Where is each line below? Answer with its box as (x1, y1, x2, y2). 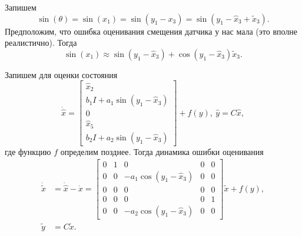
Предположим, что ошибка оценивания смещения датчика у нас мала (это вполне (5, 25, 298, 37)
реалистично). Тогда (5, 36, 77, 49)
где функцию (5, 145, 51, 157)
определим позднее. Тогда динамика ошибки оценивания (60, 145, 264, 157)
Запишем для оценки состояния (5, 68, 118, 80)
